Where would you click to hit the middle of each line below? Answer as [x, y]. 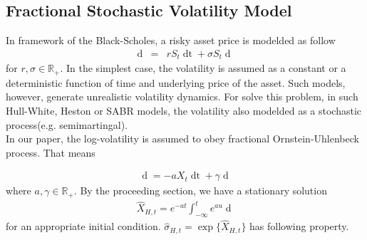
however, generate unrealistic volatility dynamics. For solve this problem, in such [182, 96]
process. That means [51, 152]
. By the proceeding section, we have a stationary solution [200, 191]
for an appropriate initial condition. [83, 226]
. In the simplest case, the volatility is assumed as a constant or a [203, 68]
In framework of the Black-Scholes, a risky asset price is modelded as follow [171, 40]
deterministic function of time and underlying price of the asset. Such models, [176, 82]
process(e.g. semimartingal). [67, 124]
